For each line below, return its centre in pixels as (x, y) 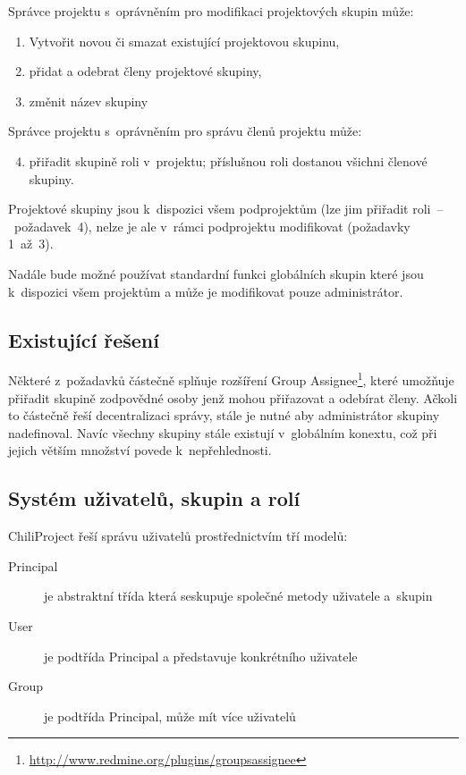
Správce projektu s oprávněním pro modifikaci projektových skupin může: (211, 11)
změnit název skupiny (89, 101)
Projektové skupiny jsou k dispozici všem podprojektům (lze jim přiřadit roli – (226, 209)
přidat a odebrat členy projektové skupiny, (145, 71)
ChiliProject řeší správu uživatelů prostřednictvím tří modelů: (178, 536)
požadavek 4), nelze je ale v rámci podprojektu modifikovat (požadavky (212, 226)
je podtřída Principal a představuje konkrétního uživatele (201, 656)
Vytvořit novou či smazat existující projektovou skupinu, (184, 41)
